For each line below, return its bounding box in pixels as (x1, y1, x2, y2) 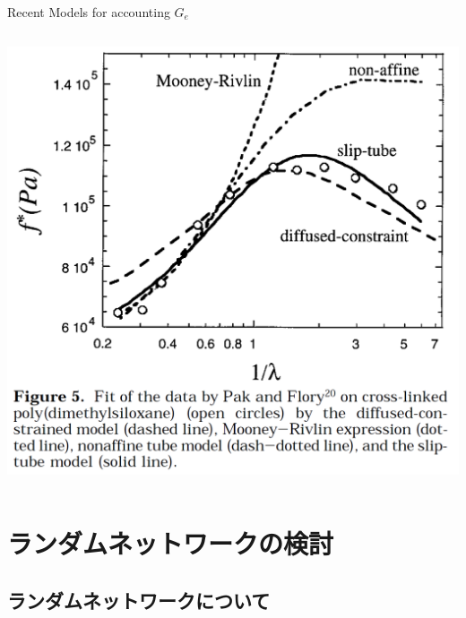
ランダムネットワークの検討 (7, 525, 334, 562)
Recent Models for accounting (7, 3, 170, 21)
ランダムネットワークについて (7, 586, 271, 614)
